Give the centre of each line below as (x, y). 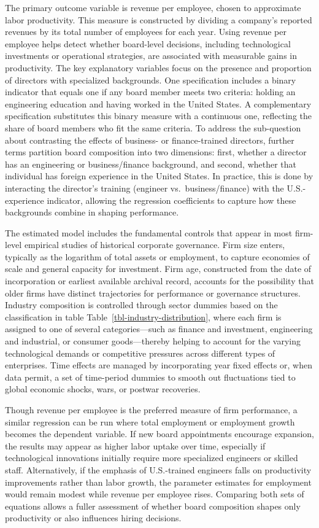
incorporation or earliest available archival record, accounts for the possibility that (159, 281)
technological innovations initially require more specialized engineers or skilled (152, 458)
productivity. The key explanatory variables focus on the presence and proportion (158, 67)
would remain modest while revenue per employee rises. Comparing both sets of (155, 494)
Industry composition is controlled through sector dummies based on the (141, 305)
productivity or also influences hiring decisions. (93, 518)
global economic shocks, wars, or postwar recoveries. (103, 389)
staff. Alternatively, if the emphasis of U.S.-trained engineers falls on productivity (158, 469)
